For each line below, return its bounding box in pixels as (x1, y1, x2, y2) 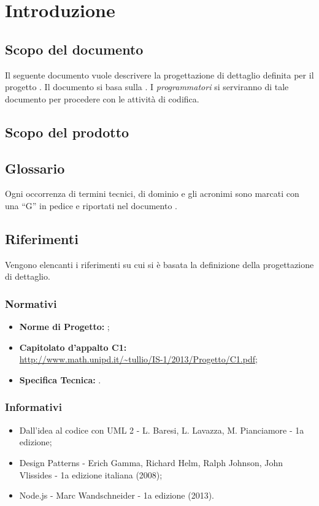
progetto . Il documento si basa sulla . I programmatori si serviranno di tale (5, 80, 289, 93)
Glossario (5, 158, 65, 177)
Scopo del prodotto (5, 122, 129, 141)
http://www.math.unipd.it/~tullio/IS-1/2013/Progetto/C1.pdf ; (19, 353, 258, 366)
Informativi (5, 399, 62, 415)
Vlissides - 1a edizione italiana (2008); (19, 468, 163, 481)
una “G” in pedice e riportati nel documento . (5, 199, 177, 212)
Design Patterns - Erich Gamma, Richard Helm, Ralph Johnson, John (19, 456, 283, 469)
